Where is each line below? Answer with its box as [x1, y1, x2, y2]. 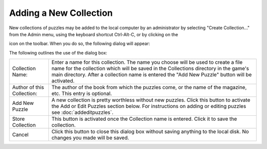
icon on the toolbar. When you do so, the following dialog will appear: [9, 41, 150, 47]
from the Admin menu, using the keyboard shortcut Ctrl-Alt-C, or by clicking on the [9, 31, 178, 37]
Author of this [12, 84, 44, 91]
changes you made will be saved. [51, 134, 130, 141]
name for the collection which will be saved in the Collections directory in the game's [51, 65, 249, 72]
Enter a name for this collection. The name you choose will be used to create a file [51, 59, 243, 66]
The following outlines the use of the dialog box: [9, 50, 107, 55]
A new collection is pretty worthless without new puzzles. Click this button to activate [51, 97, 251, 103]
